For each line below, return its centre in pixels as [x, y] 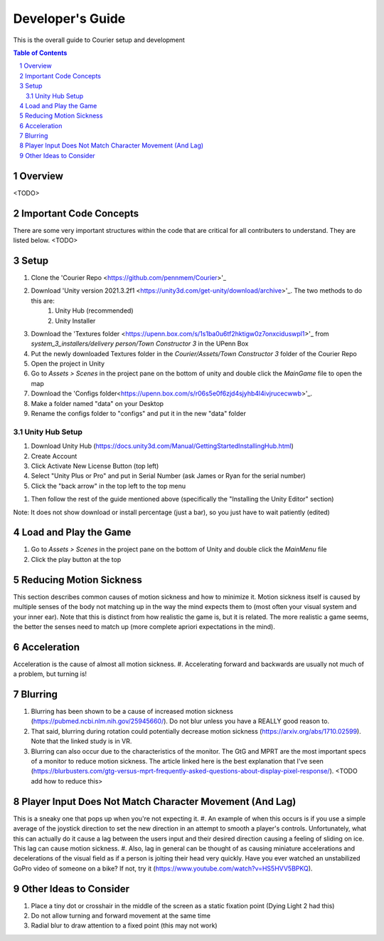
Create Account [54, 456]
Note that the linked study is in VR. [81, 742]
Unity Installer [75, 321]
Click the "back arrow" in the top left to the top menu [108, 486]
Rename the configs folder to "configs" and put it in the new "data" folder [139, 414]
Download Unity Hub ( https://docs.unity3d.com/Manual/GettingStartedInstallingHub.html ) [162, 446]
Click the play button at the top [76, 559]
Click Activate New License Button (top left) [95, 466]
